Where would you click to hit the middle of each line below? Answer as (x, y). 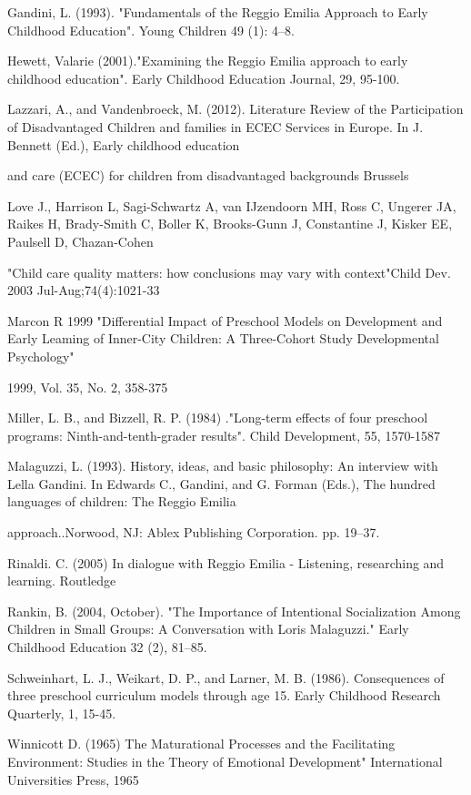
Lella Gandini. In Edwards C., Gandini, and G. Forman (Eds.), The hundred (221, 483)
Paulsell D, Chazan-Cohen (80, 241)
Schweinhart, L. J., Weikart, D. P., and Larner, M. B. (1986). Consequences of (226, 677)
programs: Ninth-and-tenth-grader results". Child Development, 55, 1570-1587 (224, 435)
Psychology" (41, 356)
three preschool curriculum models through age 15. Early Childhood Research (224, 695)
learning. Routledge (62, 581)
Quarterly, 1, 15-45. (62, 713)
